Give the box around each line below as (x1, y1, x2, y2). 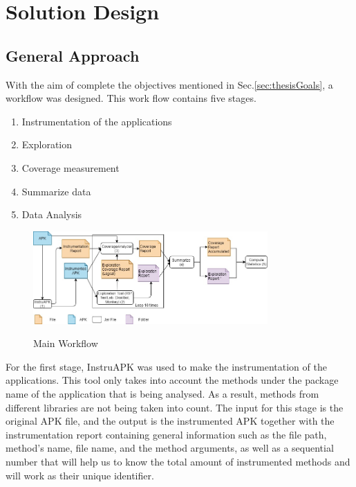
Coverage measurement (21, 160, 120, 175)
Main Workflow (33, 336, 98, 351)
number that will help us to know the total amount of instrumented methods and (6, 454, 350, 468)
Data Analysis (21, 207, 82, 222)
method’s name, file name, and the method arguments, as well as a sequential (6, 441, 334, 455)
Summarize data (21, 184, 91, 198)
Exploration (21, 137, 73, 152)
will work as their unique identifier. (6, 468, 154, 482)
